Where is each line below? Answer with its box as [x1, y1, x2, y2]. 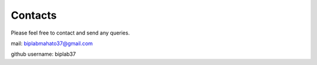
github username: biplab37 [11, 50, 76, 58]
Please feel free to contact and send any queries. [11, 29, 130, 36]
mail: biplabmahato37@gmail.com [11, 40, 93, 47]
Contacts [11, 9, 57, 22]
